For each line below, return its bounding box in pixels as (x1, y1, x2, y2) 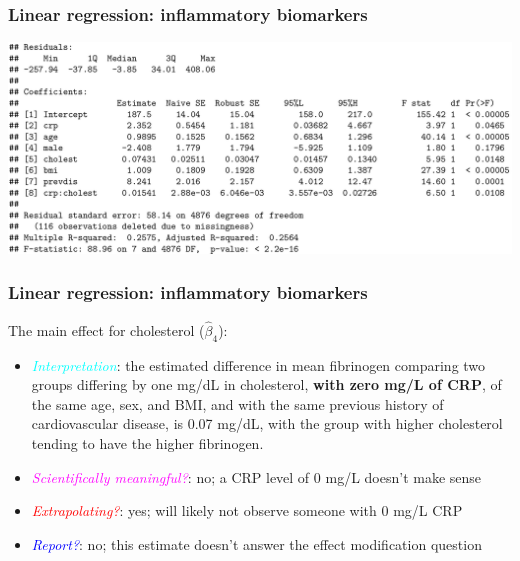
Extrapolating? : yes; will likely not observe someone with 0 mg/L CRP (31, 500, 463, 521)
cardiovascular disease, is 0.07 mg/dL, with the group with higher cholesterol (31, 413, 503, 434)
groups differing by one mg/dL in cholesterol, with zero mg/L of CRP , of (31, 374, 502, 395)
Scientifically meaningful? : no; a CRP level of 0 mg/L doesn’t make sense (31, 466, 482, 487)
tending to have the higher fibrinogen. (31, 433, 264, 454)
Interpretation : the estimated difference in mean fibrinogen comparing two (31, 354, 486, 375)
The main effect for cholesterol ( (8, 319, 205, 340)
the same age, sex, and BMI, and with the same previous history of (31, 393, 444, 414)
